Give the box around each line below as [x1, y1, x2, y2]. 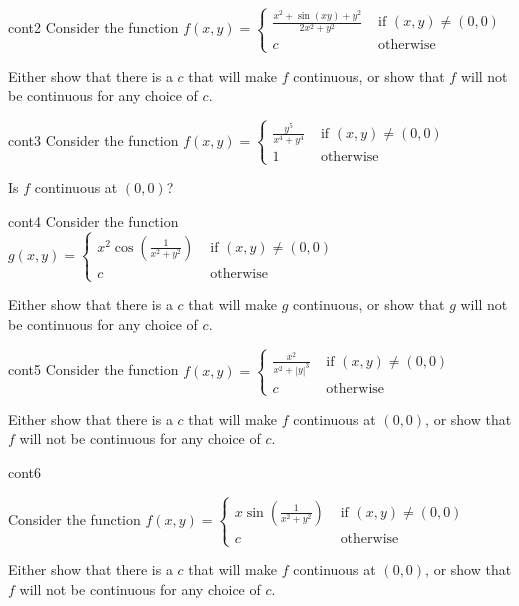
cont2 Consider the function [8, 17, 179, 38]
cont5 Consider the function [8, 359, 179, 380]
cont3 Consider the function [8, 129, 179, 150]
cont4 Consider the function [8, 210, 179, 231]
